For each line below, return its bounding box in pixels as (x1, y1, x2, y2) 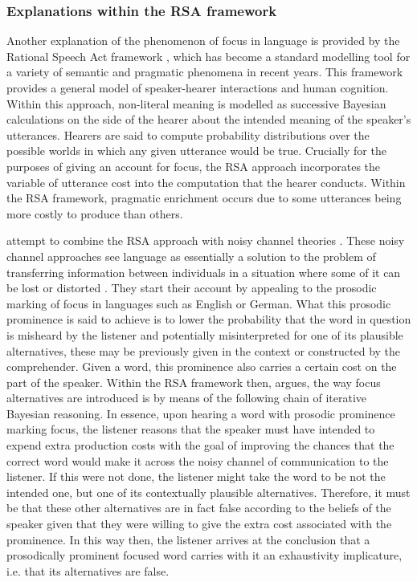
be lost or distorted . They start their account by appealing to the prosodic (6, 279, 377, 296)
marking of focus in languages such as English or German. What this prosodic (6, 295, 391, 311)
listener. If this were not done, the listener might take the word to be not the (6, 468, 386, 485)
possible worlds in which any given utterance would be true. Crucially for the (6, 142, 386, 159)
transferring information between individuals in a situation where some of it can (6, 263, 401, 280)
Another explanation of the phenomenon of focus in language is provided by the (6, 32, 400, 49)
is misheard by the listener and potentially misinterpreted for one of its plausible (6, 326, 403, 343)
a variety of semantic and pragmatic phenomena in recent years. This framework (6, 63, 403, 80)
